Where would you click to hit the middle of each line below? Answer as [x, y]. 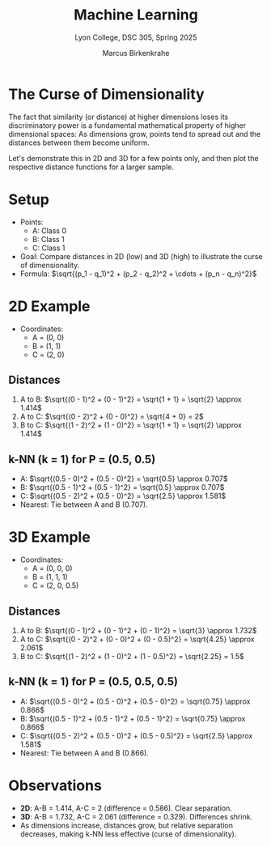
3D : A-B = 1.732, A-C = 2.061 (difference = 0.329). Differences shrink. [136, 816]
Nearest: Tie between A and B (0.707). [84, 504]
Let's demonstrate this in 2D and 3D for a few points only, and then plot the [133, 158]
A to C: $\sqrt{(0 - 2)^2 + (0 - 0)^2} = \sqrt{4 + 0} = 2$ [112, 417]
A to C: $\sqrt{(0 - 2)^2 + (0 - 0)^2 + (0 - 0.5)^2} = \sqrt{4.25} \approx [137, 639]
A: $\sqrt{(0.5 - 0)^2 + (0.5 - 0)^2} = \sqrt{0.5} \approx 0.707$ [124, 479]
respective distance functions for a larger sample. [91, 167]
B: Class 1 [48, 239]
